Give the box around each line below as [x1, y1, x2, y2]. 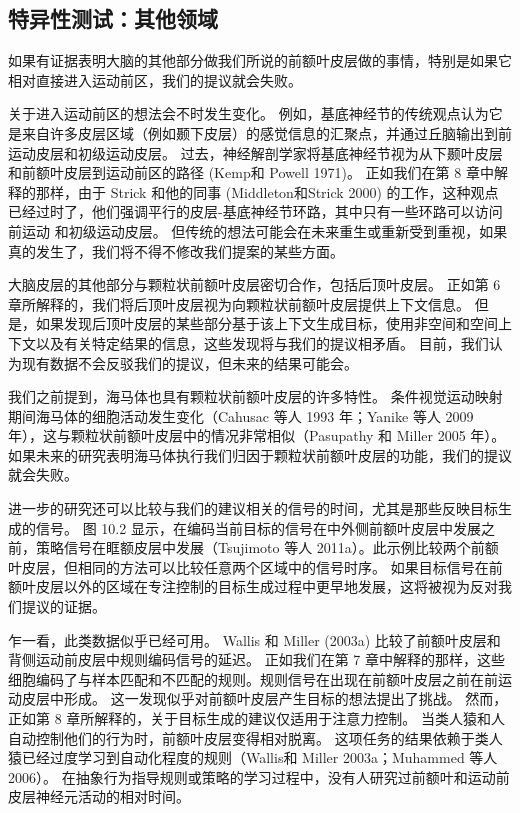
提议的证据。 [21, 596, 106, 617]
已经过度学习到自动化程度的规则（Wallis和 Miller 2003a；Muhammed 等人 [21, 747, 498, 768]
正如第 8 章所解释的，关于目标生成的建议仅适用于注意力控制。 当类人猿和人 [8, 708, 505, 729]
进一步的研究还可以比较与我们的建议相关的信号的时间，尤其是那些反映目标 [8, 498, 498, 519]
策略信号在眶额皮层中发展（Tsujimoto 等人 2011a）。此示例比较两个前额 [35, 537, 499, 558]
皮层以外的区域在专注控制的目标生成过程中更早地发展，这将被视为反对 [35, 576, 498, 597]
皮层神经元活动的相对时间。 [8, 786, 190, 807]
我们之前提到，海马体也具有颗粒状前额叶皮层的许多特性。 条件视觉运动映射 [8, 386, 503, 407]
